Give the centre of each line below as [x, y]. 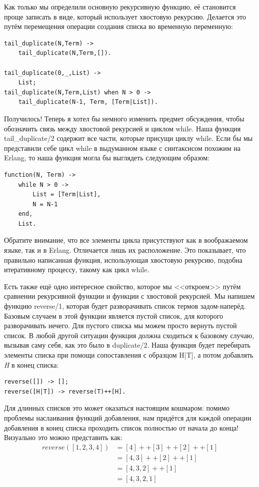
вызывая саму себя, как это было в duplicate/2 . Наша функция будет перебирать [127, 345]
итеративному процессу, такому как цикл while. [77, 269]
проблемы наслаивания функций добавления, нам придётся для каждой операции [128, 417]
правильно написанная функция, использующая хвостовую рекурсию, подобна [123, 259]
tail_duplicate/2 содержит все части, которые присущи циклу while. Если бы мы [128, 138]
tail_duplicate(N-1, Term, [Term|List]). [88, 102]
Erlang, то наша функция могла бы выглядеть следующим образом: [107, 158]
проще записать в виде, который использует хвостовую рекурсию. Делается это [125, 16]
